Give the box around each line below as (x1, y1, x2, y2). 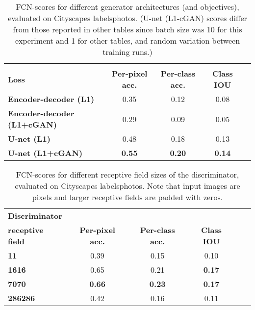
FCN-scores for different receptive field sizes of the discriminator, (16, 169, 239, 180)
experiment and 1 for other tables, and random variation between (15, 35, 240, 46)
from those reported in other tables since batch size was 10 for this (13, 24, 242, 35)
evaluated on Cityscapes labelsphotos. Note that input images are (15, 180, 240, 191)
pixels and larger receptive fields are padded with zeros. (32, 191, 223, 203)
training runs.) (102, 46, 153, 57)
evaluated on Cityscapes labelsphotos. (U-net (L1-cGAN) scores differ (8, 12, 247, 24)
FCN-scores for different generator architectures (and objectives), (16, 1, 239, 12)
